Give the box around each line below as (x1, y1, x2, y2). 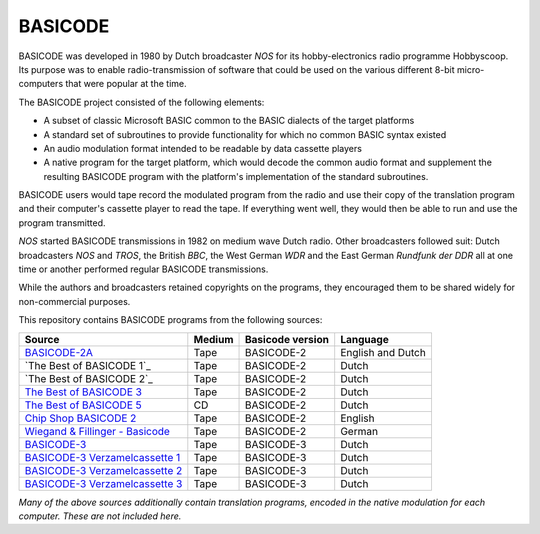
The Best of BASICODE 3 (24, 385, 142, 399)
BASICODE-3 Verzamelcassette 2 (24, 463, 183, 477)
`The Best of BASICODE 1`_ (24, 358, 152, 372)
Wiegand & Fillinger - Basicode (24, 424, 170, 438)
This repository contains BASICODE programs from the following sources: (18, 314, 323, 326)
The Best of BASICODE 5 (24, 398, 142, 412)
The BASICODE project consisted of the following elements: (18, 96, 265, 108)
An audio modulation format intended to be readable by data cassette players (43, 142, 362, 154)
